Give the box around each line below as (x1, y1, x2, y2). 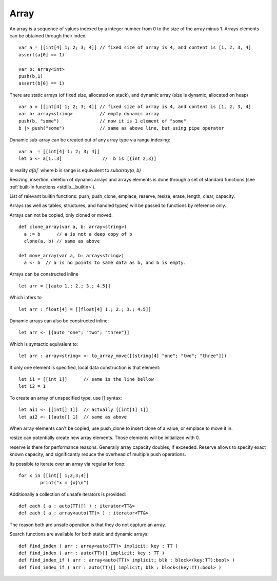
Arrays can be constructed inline (9, 271, 79, 277)
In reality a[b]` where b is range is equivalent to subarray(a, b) (9, 167, 141, 173)
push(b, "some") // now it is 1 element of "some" (18, 118, 187, 124)
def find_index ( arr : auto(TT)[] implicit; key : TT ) (18, 550, 165, 556)
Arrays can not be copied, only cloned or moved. (9, 212, 113, 218)
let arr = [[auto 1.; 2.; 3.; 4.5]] (18, 283, 111, 289)
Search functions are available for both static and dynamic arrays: (9, 531, 149, 537)
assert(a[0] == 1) (18, 52, 65, 57)
